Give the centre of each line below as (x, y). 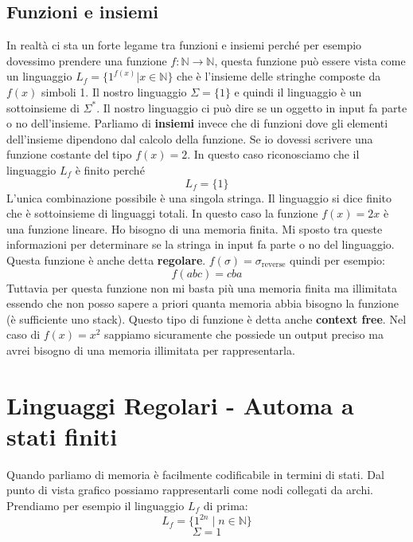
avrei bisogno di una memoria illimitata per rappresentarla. (151, 350)
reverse (273, 265)
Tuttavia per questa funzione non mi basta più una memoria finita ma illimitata (202, 287)
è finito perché (110, 169)
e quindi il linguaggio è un (298, 91)
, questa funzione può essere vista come (310, 60)
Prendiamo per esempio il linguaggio (95, 505)
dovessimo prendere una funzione (87, 60)
